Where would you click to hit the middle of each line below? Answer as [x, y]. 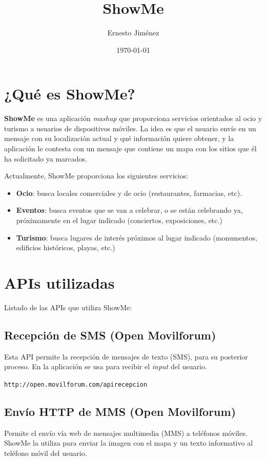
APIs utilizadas [59, 282]
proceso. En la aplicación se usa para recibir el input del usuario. [106, 366]
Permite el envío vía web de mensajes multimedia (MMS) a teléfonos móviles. [126, 433]
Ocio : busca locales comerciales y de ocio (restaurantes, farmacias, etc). [129, 193]
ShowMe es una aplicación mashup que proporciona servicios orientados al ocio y [133, 118]
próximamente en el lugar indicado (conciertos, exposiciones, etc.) [119, 220]
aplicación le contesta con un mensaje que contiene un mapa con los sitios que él [130, 148]
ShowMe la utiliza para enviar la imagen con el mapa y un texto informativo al [129, 443]
